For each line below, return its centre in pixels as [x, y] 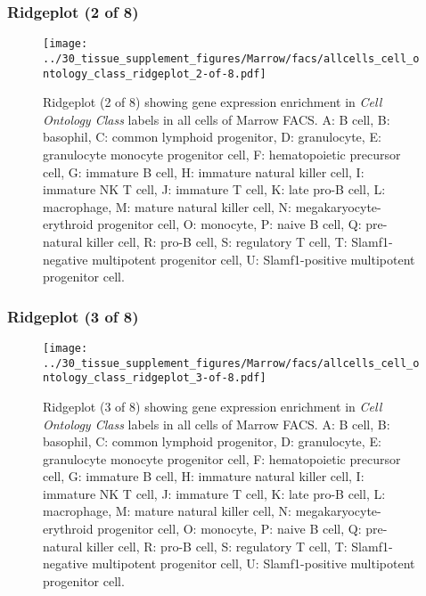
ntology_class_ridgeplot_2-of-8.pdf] [155, 73]
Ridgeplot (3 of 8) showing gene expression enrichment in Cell [213, 406]
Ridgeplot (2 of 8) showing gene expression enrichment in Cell [213, 102]
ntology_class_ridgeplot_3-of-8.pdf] [155, 378]
